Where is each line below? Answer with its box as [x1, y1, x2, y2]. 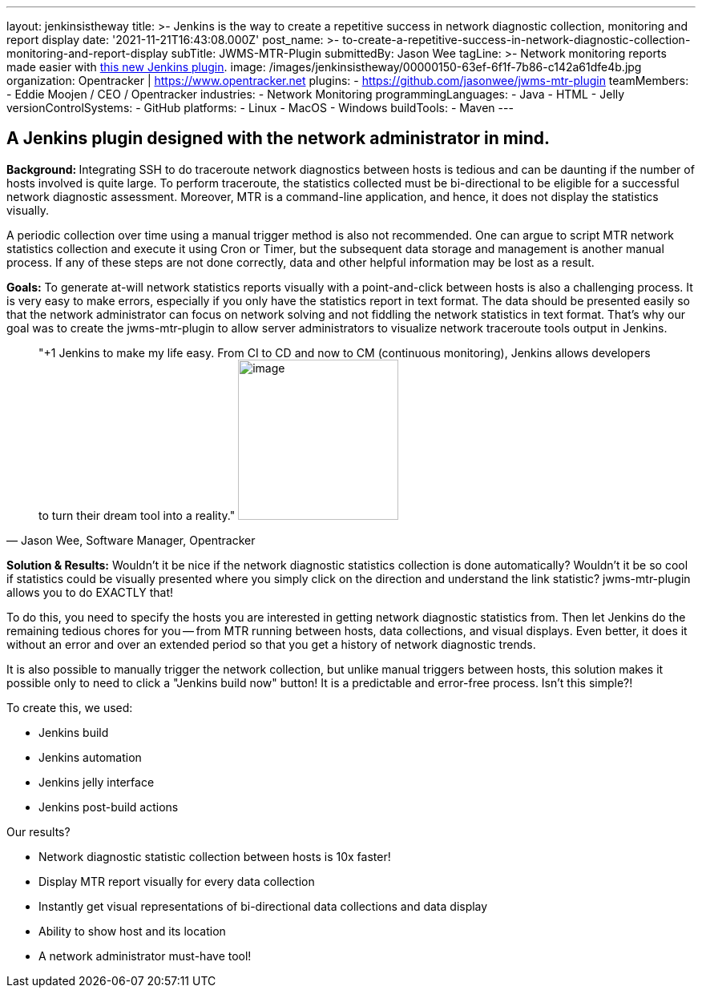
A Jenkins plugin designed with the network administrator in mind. [6, 128, 551, 149]
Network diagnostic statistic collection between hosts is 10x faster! [38, 849, 391, 863]
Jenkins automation [38, 750, 142, 764]
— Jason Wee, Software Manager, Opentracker [6, 533, 256, 547]
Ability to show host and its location [38, 924, 226, 938]
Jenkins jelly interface [38, 775, 155, 789]
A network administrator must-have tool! [38, 948, 252, 963]
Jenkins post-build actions [38, 799, 179, 814]
